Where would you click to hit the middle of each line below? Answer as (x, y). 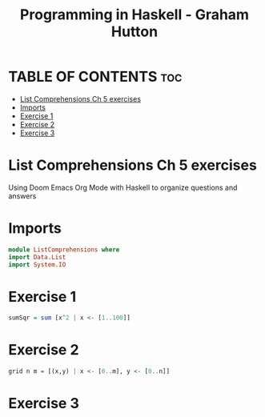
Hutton (135, 32)
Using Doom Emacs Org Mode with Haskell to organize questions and (123, 187)
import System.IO (37, 265)
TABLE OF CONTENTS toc (95, 77)
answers (22, 196)
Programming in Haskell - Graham (135, 15)
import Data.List (37, 257)
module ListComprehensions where (64, 250)
